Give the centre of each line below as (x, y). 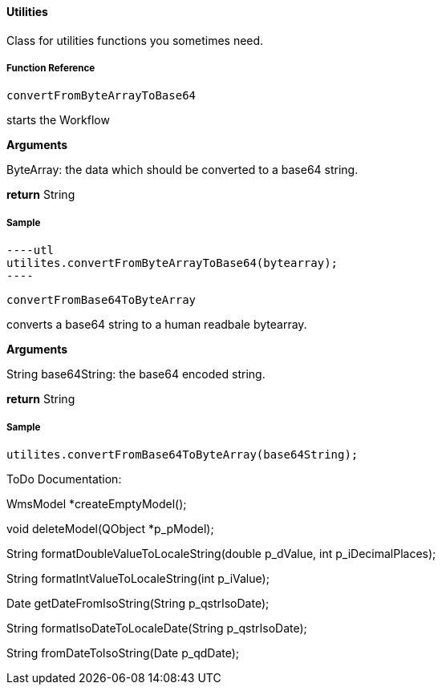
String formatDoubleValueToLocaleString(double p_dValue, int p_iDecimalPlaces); (221, 553)
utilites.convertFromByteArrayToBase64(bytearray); (172, 263)
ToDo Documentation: (64, 479)
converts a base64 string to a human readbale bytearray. (157, 325)
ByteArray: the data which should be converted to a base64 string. (182, 170)
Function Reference (51, 68)
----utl (30, 251)
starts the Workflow (58, 120)
